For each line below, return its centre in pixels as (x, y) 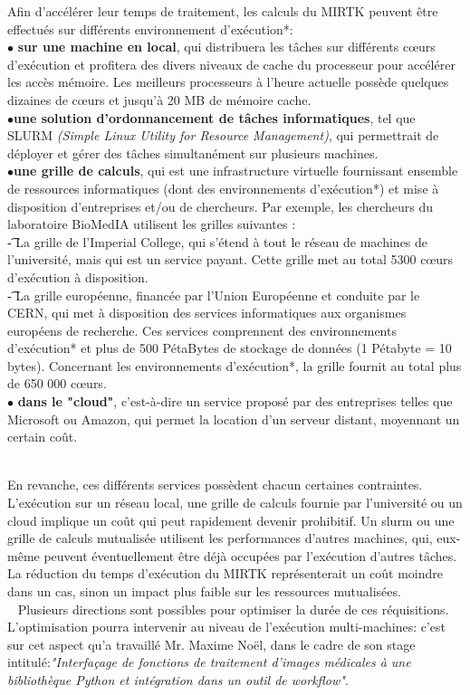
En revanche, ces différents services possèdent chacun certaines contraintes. (215, 485)
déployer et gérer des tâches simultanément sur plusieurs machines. (193, 152)
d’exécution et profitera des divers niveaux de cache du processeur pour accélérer (231, 64)
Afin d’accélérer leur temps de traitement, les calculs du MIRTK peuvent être (223, 11)
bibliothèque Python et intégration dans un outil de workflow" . (178, 679)
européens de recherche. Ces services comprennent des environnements (202, 330)
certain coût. (43, 437)
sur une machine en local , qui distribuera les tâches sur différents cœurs (226, 47)
